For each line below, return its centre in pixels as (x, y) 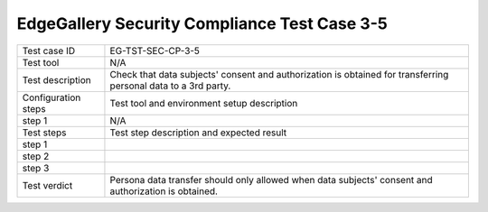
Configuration (52, 97)
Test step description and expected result (198, 133)
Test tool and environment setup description (204, 103)
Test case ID (49, 51)
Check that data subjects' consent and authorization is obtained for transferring (279, 74)
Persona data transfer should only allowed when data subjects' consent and (271, 180)
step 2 (36, 156)
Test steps (44, 133)
